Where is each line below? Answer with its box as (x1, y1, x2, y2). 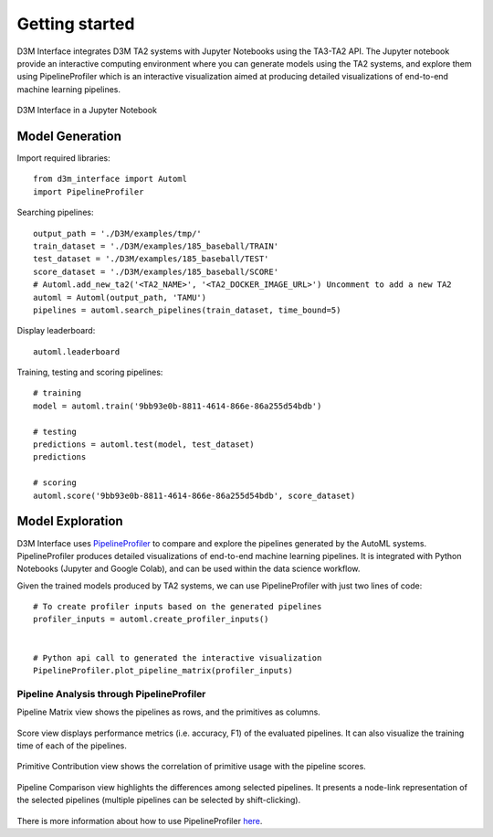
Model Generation (16, 128, 122, 143)
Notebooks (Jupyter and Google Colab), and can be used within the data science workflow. (16, 563, 361, 575)
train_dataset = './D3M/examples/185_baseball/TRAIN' (33, 240, 278, 251)
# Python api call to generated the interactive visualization (33, 652, 322, 662)
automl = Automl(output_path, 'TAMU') (33, 292, 207, 302)
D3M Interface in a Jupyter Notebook (16, 105, 157, 116)
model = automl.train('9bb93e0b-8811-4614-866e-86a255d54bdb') (33, 400, 322, 411)
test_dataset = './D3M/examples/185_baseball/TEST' (33, 254, 269, 264)
